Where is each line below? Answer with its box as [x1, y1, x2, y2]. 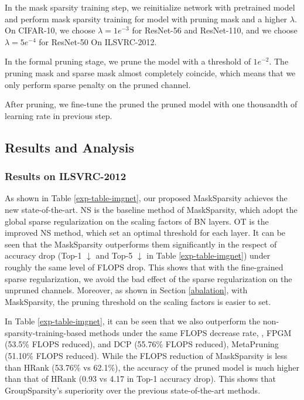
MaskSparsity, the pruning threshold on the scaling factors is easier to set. [5, 295, 271, 307]
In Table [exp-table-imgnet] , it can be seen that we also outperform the [5, 315, 261, 327]
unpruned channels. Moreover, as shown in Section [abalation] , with [5, 284, 248, 296]
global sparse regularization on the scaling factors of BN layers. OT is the [5, 215, 269, 227]
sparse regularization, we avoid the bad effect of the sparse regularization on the [5, 272, 292, 284]
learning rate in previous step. [5, 109, 112, 121]
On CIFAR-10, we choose [5, 24, 95, 36]
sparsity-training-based [5, 326, 87, 338]
